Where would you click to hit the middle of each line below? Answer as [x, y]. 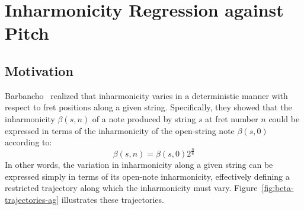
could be [284, 118]
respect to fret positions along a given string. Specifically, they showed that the [148, 107]
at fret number [232, 118]
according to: [28, 142]
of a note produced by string [144, 118]
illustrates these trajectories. [113, 199]
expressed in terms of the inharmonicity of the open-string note [120, 130]
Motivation [39, 70]
